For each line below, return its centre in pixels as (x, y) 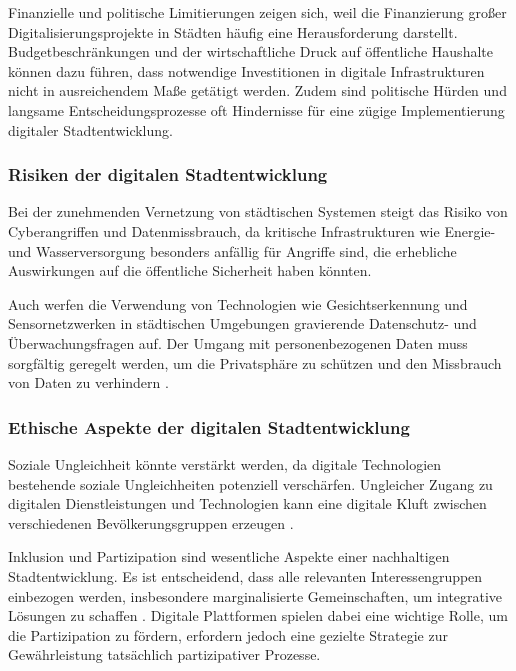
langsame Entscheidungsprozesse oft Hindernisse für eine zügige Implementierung (256, 109)
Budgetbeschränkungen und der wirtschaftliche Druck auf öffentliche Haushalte (250, 51)
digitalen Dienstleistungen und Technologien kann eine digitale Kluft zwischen (247, 503)
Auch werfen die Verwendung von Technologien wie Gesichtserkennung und (238, 303)
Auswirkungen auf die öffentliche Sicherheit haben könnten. (190, 270)
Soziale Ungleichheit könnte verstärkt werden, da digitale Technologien (225, 463)
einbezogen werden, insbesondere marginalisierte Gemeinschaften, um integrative (255, 595)
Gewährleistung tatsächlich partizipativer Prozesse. (164, 654)
